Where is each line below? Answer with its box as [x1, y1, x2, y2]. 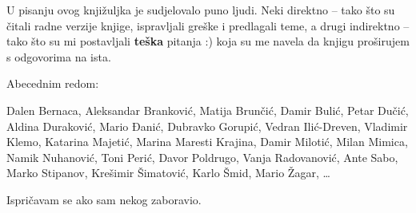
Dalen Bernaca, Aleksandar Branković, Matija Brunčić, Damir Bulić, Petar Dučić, [6, 101, 409, 118]
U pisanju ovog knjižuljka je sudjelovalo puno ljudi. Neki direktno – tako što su [6, 2, 395, 18]
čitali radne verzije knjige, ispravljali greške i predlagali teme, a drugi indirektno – [6, 17, 410, 34]
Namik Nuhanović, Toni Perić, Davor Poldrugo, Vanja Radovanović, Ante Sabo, [6, 148, 398, 165]
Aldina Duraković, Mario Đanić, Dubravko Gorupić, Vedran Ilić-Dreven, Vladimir [6, 117, 408, 134]
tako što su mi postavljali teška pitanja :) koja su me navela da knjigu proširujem [6, 33, 410, 49]
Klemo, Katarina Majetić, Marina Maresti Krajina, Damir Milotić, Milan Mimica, [6, 133, 408, 150]
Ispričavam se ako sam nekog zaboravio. [6, 191, 202, 207]
